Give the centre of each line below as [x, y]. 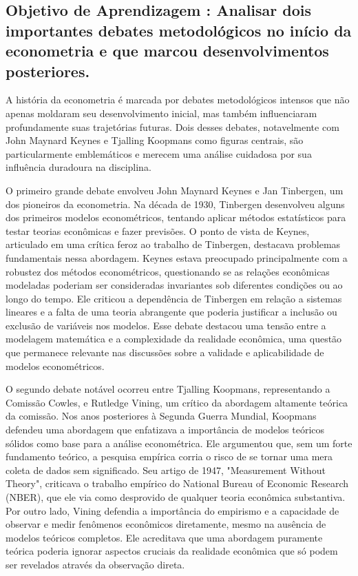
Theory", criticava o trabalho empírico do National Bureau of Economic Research [177, 483]
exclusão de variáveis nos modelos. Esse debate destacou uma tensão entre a [166, 325]
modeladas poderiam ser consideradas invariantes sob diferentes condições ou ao [174, 285]
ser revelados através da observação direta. [95, 564]
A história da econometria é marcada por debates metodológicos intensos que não [178, 100]
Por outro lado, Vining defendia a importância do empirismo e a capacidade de [172, 510]
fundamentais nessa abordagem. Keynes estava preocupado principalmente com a [177, 257]
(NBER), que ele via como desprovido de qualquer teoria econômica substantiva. [176, 497]
